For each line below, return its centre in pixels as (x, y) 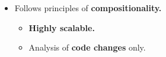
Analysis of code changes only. (87, 47)
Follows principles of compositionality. (88, 8)
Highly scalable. (62, 27)
